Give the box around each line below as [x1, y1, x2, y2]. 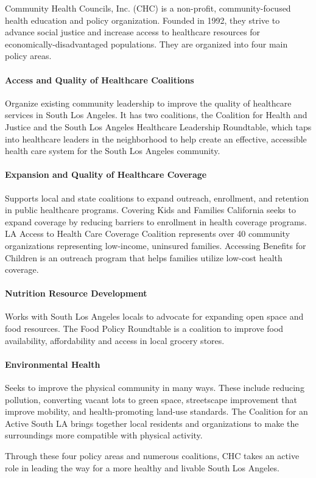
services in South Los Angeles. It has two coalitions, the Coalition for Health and [5, 108, 307, 121]
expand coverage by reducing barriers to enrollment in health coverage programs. [5, 215, 307, 228]
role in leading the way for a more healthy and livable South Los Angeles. [5, 461, 279, 474]
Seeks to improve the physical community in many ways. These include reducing [5, 381, 304, 394]
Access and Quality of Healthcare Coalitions [5, 73, 194, 86]
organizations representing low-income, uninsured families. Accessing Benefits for [5, 239, 306, 251]
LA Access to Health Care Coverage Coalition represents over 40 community [5, 227, 290, 240]
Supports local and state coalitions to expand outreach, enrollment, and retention [5, 191, 309, 204]
